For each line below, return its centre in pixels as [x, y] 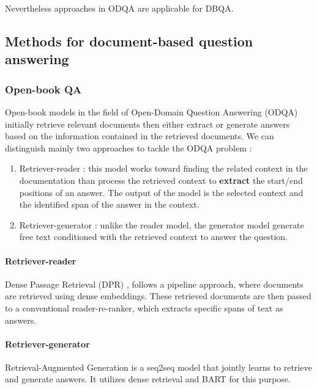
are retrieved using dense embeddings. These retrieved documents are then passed [158, 296]
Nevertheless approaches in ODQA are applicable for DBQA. [119, 8]
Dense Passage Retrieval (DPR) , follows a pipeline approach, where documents [154, 284]
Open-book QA [43, 89]
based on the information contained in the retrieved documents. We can [140, 136]
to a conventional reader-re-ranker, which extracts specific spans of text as [144, 307]
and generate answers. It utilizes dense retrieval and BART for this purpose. [148, 379]
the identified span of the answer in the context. [109, 204]
